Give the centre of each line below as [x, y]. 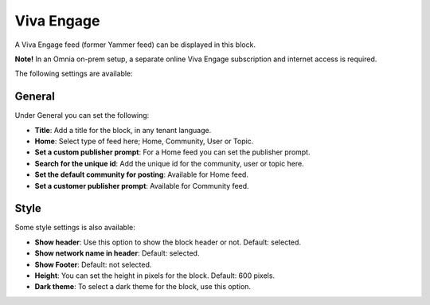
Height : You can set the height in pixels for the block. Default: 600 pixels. [154, 276]
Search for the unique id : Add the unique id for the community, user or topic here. [169, 163]
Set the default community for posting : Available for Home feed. [141, 174]
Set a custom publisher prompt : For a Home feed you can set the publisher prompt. [172, 152]
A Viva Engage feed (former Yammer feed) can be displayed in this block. [135, 45]
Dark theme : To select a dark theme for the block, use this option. [143, 287]
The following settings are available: [74, 74]
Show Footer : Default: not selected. [93, 264]
